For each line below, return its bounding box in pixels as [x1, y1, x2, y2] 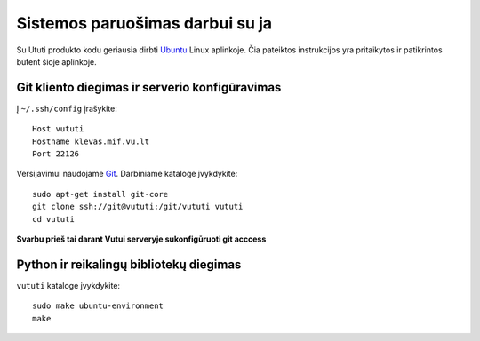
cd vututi [32, 214, 75, 224]
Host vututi [32, 124, 84, 134]
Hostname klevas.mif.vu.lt [32, 136, 150, 147]
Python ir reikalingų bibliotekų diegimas [16, 257, 242, 272]
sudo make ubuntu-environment [32, 301, 164, 311]
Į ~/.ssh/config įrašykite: [16, 103, 117, 114]
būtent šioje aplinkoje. [16, 56, 97, 67]
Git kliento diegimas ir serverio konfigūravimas [16, 80, 282, 95]
